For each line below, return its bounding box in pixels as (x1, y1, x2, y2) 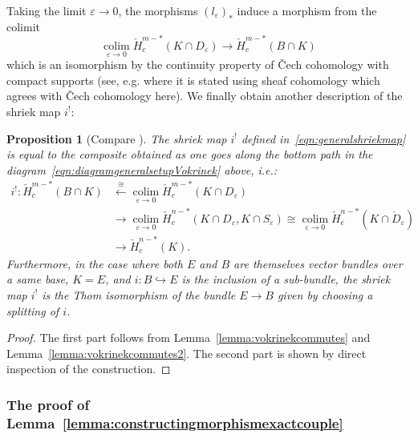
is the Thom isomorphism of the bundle (42, 286, 236, 303)
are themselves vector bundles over (233, 255, 403, 271)
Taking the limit (6, 2, 87, 18)
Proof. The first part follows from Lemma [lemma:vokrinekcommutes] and (6, 329, 371, 346)
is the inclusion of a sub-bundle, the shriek (181, 271, 391, 287)
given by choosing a (277, 286, 373, 303)
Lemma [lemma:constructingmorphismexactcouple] (6, 412, 343, 432)
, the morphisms (118, 2, 198, 18)
